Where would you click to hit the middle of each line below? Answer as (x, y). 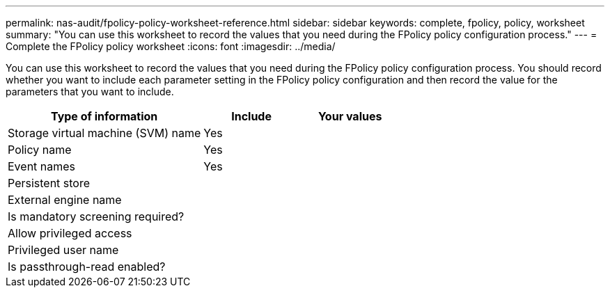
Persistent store (49, 183)
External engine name (65, 200)
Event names (42, 166)
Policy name (40, 150)
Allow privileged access (70, 233)
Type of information (104, 116)
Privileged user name (63, 250)
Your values (350, 116)
